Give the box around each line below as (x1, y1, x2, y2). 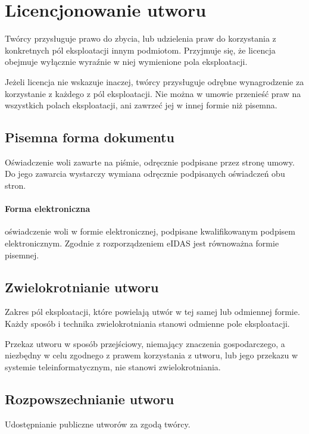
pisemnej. (5, 248, 39, 261)
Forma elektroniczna (5, 202, 90, 215)
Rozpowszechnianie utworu (5, 389, 174, 408)
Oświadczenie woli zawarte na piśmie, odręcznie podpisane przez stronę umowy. (5, 155, 295, 168)
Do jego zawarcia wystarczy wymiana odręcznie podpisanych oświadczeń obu (5, 167, 285, 180)
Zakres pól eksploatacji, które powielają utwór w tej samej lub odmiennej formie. (5, 305, 300, 318)
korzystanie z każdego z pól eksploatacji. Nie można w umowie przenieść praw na (5, 87, 301, 99)
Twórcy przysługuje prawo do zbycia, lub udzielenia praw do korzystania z (5, 32, 276, 45)
